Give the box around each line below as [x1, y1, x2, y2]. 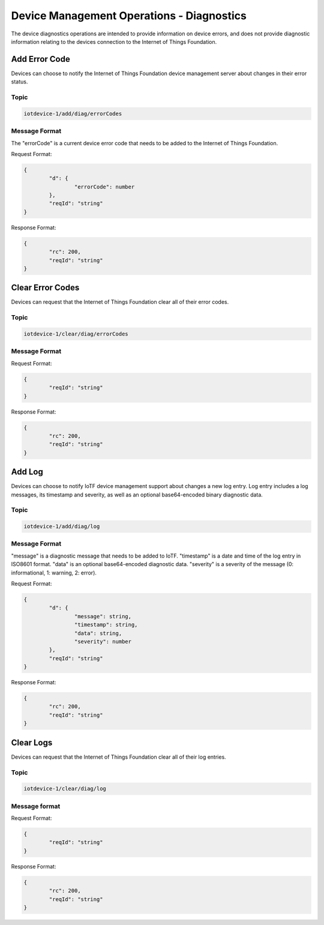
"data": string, [74, 630, 122, 636]
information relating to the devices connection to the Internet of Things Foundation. [11, 38, 217, 45]
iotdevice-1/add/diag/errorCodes [23, 110, 122, 117]
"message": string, [74, 613, 132, 619]
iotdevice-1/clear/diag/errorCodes [23, 331, 128, 337]
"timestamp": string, [74, 621, 138, 628]
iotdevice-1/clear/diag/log [23, 785, 106, 792]
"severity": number [74, 638, 132, 645]
